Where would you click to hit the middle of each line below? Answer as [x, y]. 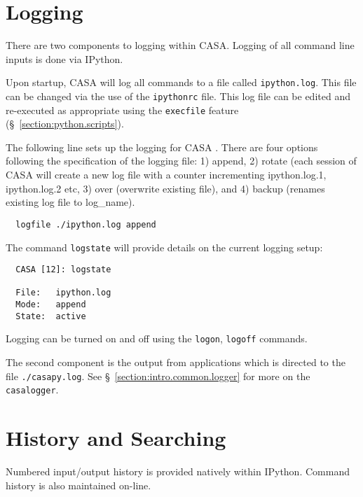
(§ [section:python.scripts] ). [65, 124]
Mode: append [51, 305]
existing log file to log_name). [70, 202]
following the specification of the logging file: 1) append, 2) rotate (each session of [181, 161]
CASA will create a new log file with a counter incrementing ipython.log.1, [166, 175]
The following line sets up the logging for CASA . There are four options [162, 147]
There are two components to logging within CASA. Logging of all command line [180, 45]
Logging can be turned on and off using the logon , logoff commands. [157, 338]
